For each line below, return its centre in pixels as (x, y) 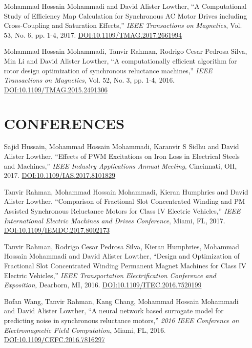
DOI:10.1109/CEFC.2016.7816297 (54, 339)
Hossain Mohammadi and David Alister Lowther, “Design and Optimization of (122, 256)
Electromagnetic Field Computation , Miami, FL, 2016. (85, 330)
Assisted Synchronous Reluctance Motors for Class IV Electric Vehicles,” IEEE (122, 211)
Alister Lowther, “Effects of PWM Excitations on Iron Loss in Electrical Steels (122, 156)
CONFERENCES (64, 123)
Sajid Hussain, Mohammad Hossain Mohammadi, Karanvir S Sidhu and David (122, 146)
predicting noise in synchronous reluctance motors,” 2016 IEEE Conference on (122, 320)
